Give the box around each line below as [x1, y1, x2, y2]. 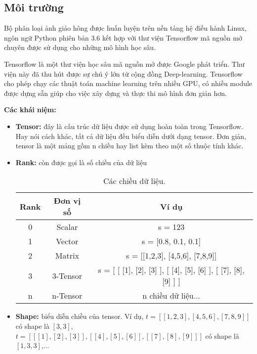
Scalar [56, 221, 78, 233]
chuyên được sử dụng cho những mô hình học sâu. [4, 42, 156, 52]
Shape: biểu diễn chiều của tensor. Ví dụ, [15, 311, 144, 321]
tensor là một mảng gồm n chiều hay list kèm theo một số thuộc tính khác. [15, 140, 244, 151]
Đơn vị [53, 195, 81, 207]
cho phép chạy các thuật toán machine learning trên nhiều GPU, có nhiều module [4, 78, 253, 88]
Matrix [55, 250, 79, 262]
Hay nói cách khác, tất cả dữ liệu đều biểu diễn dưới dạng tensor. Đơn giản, [15, 131, 247, 141]
